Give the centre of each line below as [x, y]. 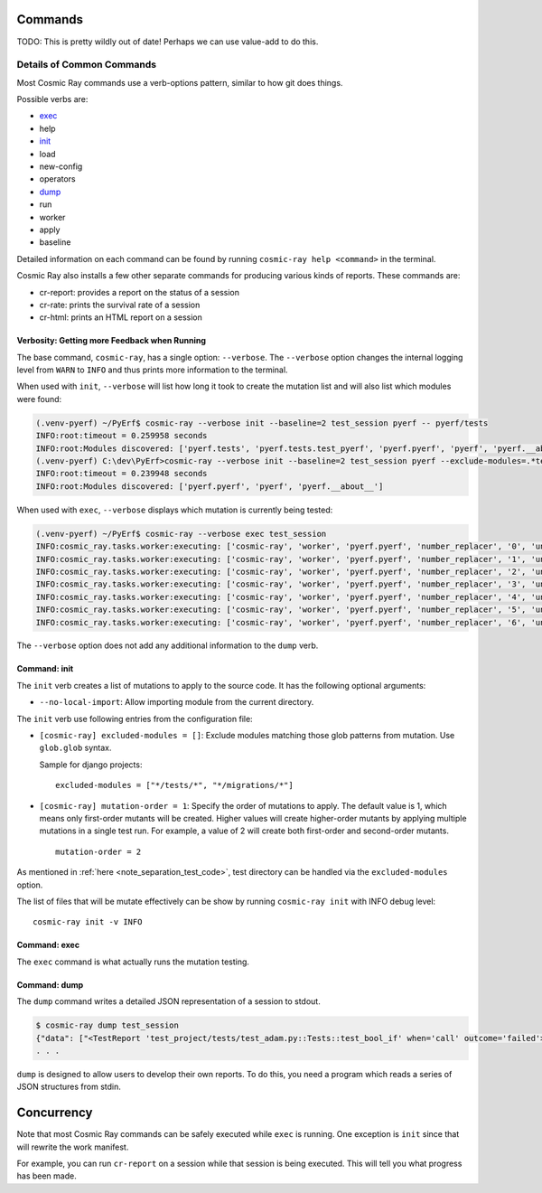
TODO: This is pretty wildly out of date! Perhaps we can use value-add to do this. [168, 42]
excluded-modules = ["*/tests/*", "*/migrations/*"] [174, 785]
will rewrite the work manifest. [73, 1147]
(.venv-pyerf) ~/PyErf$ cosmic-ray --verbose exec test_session [181, 534]
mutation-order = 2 [98, 851]
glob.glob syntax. [75, 748]
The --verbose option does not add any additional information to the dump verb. [168, 645]
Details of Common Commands [87, 65]
